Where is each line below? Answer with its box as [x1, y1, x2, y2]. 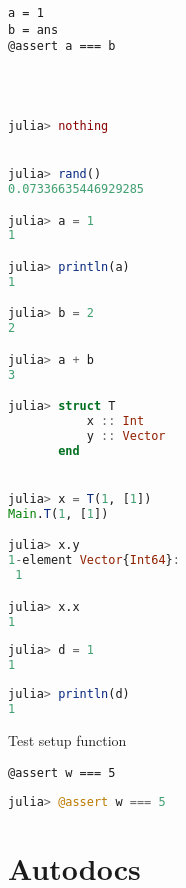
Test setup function [8, 729, 127, 750]
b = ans [8, 22, 59, 37]
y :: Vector [86, 428, 166, 443]
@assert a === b [8, 39, 116, 54]
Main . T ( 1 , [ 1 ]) [8, 506, 109, 521]
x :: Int [86, 414, 145, 429]
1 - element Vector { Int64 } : [8, 553, 180, 568]
